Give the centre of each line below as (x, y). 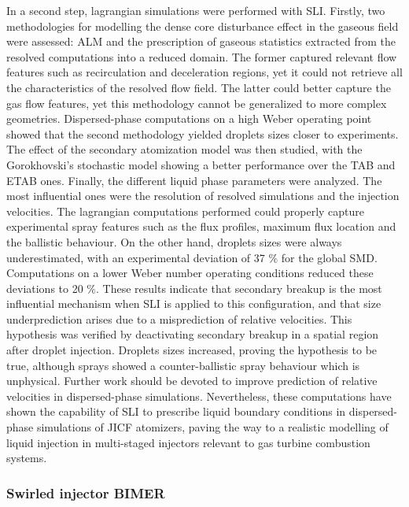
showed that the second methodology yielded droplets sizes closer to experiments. (203, 133)
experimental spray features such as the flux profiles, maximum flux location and (201, 226)
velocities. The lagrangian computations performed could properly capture (186, 211)
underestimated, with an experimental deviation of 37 (136, 257)
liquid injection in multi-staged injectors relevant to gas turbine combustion (188, 442)
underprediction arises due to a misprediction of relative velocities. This (179, 318)
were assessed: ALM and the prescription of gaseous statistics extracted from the (201, 41)
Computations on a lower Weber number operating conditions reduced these (190, 273)
